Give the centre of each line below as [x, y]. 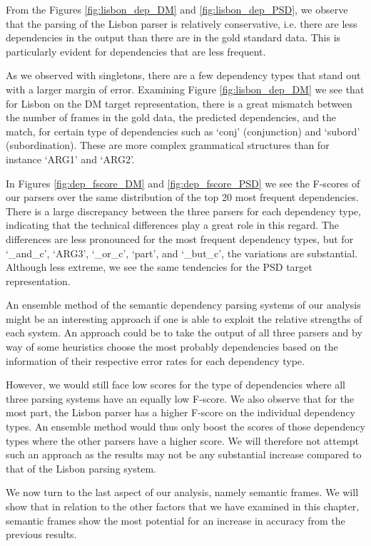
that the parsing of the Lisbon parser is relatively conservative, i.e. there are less [182, 23]
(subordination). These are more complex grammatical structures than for [168, 145]
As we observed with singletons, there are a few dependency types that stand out [183, 75]
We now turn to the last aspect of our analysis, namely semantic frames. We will [182, 492]
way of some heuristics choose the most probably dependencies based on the [172, 347]
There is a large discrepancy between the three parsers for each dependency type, [183, 211]
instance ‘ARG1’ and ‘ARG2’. [70, 159]
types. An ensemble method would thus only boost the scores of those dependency [185, 427]
